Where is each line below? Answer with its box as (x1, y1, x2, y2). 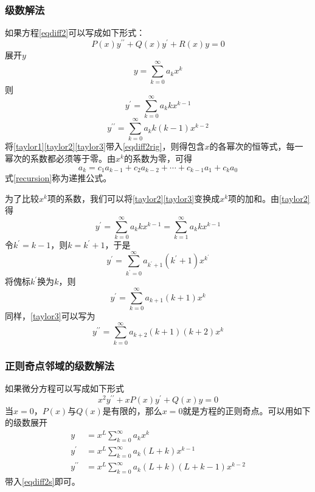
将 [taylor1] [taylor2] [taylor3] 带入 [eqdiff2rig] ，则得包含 (5, 140, 205, 153)
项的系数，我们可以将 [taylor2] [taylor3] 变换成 (47, 192, 220, 204)
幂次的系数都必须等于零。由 (5, 152, 116, 165)
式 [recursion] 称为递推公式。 (5, 172, 112, 184)
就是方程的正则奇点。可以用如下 (182, 404, 311, 417)
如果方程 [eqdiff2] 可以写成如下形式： (5, 26, 145, 39)
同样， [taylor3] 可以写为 (5, 310, 95, 322)
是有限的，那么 (102, 404, 162, 417)
